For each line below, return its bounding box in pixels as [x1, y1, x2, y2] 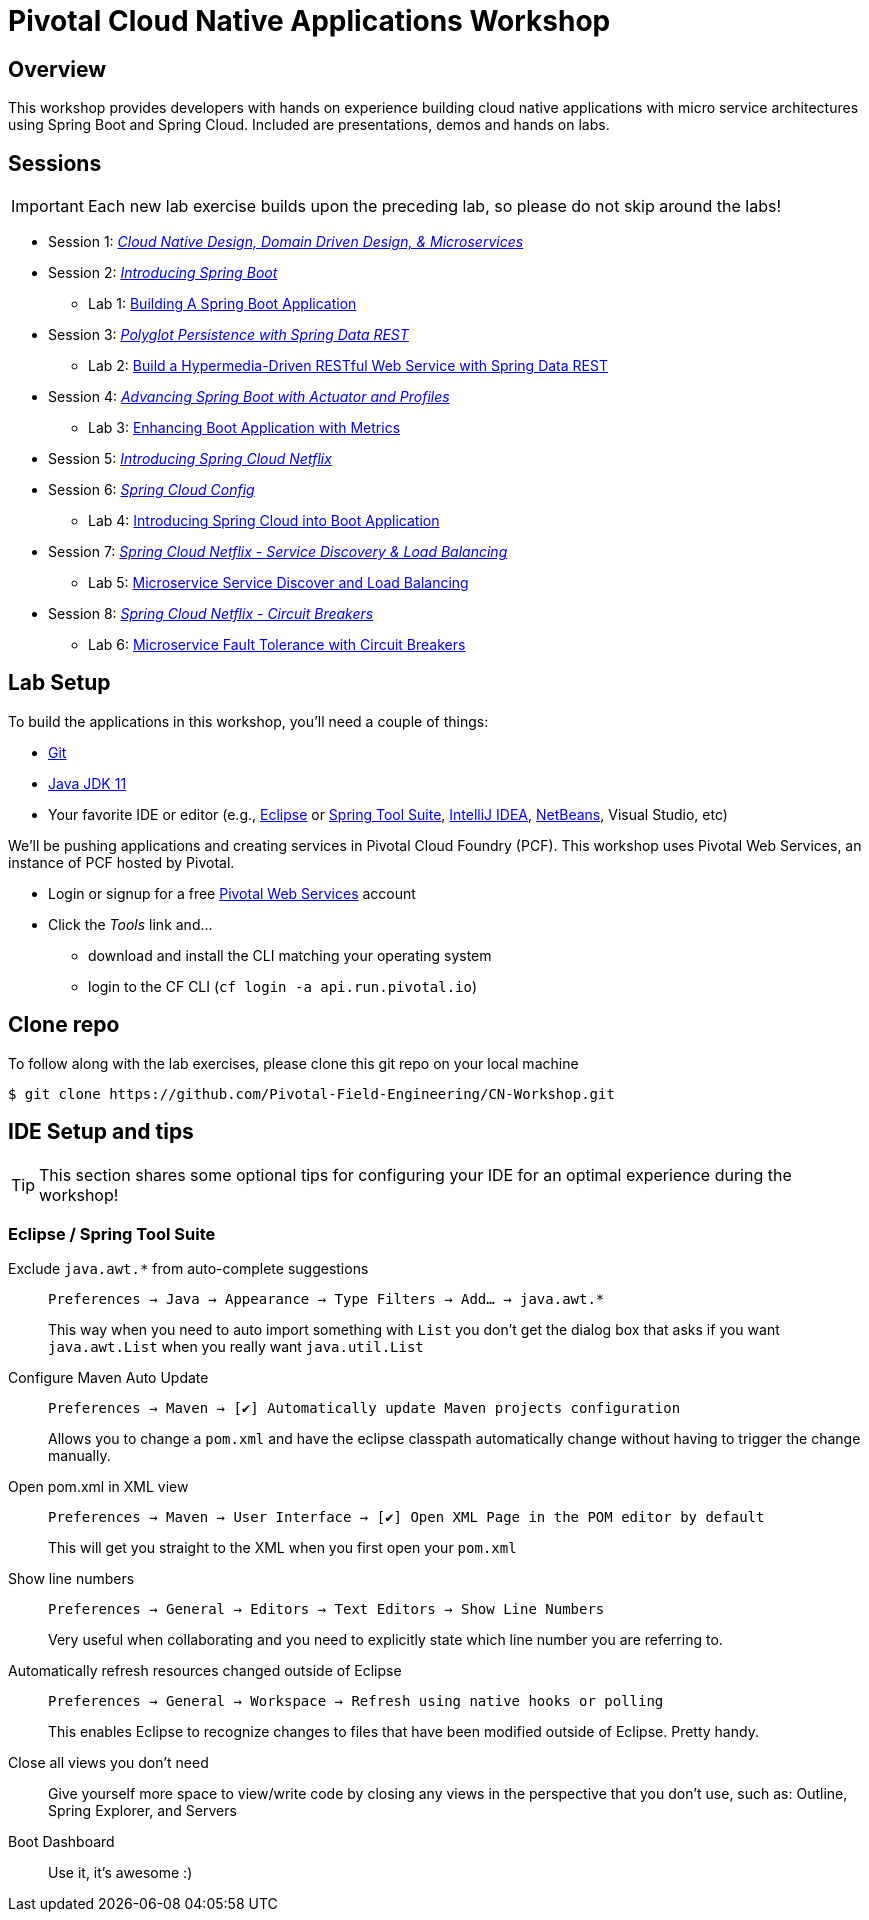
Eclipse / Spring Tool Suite [8, 1223, 216, 1244]
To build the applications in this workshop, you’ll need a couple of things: [8, 712, 489, 730]
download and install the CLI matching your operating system [88, 946, 492, 964]
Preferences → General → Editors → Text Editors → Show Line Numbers [48, 1601, 605, 1618]
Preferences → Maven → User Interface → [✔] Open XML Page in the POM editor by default [48, 1509, 765, 1526]
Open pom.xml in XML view [8, 1478, 189, 1496]
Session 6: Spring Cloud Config [48, 481, 255, 499]
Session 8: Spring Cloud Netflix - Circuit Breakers [48, 605, 374, 623]
